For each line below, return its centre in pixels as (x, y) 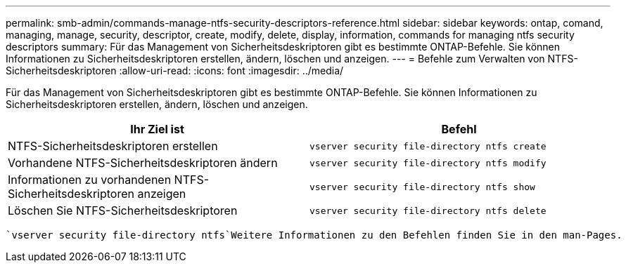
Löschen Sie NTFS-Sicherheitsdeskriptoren (123, 210)
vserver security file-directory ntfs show (422, 187)
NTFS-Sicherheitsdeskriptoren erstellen (113, 146)
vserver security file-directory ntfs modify (428, 163)
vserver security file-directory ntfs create (428, 146)
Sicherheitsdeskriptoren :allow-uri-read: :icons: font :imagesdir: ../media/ (175, 71)
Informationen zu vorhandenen (90, 180)
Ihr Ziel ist (157, 129)
